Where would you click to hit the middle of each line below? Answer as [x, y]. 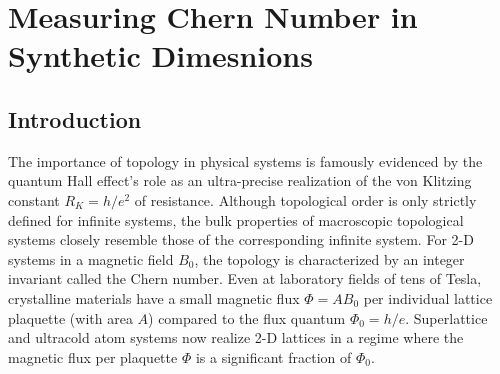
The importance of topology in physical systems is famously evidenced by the [245, 160]
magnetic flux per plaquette [93, 356]
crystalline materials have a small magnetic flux [154, 297]
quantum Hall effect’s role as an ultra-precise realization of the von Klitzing [240, 180]
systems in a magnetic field [91, 258]
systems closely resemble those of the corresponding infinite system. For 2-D [241, 239]
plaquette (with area [70, 317]
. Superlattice [446, 317]
